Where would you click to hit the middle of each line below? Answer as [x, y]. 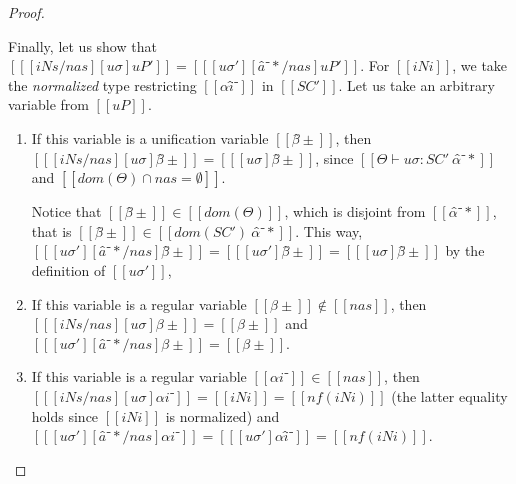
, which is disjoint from [355, 211]
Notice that [66, 211]
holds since [65, 415]
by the [465, 250]
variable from [48, 104]
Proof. [26, 12]
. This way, [329, 230]
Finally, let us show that [82, 45]
